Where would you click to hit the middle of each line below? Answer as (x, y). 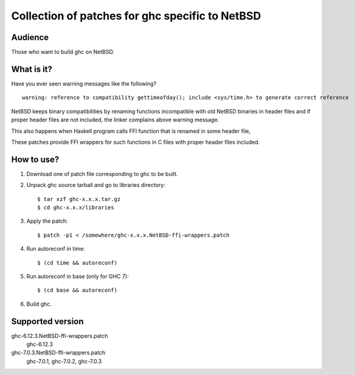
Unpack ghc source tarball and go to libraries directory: (96, 185)
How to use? (35, 159)
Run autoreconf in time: (56, 249)
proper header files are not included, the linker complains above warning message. (115, 120)
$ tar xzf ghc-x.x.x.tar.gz (79, 199)
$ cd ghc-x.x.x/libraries (76, 207)
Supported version (48, 321)
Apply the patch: (47, 221)
